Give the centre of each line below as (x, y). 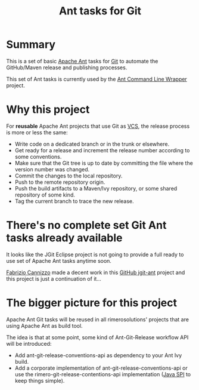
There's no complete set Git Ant (86, 225)
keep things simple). (40, 380)
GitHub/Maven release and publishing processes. (67, 67)
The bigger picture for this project (92, 303)
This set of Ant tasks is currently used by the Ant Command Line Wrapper (97, 79)
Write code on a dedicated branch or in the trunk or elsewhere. (92, 144)
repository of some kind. (45, 195)
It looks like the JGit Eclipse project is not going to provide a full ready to (95, 254)
